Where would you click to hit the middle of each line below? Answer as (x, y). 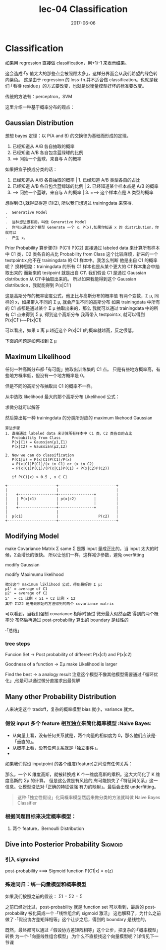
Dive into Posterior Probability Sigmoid (64, 845)
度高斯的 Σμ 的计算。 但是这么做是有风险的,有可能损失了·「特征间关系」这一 (82, 780)
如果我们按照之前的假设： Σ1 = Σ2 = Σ (44, 896)
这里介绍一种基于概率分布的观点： (40, 107)
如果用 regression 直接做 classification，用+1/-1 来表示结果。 (67, 63)
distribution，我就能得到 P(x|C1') (38, 285)
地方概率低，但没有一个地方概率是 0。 (48, 376)
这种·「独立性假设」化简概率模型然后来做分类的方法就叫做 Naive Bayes (89, 797)
